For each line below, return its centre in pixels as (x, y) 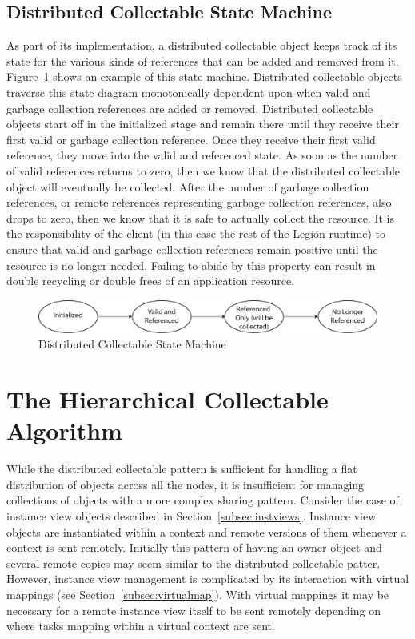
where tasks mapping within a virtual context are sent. (141, 626)
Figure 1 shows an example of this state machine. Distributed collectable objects (204, 76)
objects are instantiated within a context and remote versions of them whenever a (207, 531)
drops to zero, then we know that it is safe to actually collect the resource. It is (201, 217)
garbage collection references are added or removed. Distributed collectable (190, 108)
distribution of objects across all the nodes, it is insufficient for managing (186, 484)
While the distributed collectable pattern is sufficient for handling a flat (182, 469)
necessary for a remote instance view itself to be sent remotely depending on (194, 610)
